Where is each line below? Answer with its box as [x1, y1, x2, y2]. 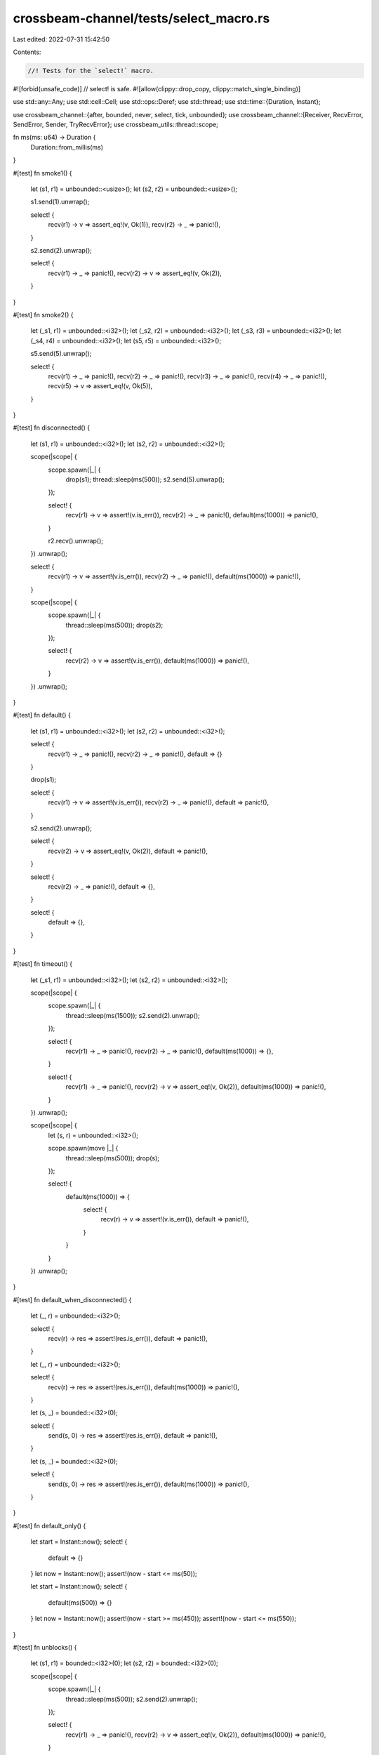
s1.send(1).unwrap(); [30, 197, 90, 206]
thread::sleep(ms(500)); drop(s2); [65, 621, 164, 629]
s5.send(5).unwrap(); [30, 350, 92, 358]
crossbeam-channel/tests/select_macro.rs [13, 11, 270, 26]
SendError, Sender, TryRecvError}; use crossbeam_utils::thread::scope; [13, 120, 219, 129]
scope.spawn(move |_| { [48, 1144, 119, 1153]
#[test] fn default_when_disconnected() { [13, 1295, 132, 1304]
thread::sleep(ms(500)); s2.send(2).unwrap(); [65, 1695, 198, 1703]
